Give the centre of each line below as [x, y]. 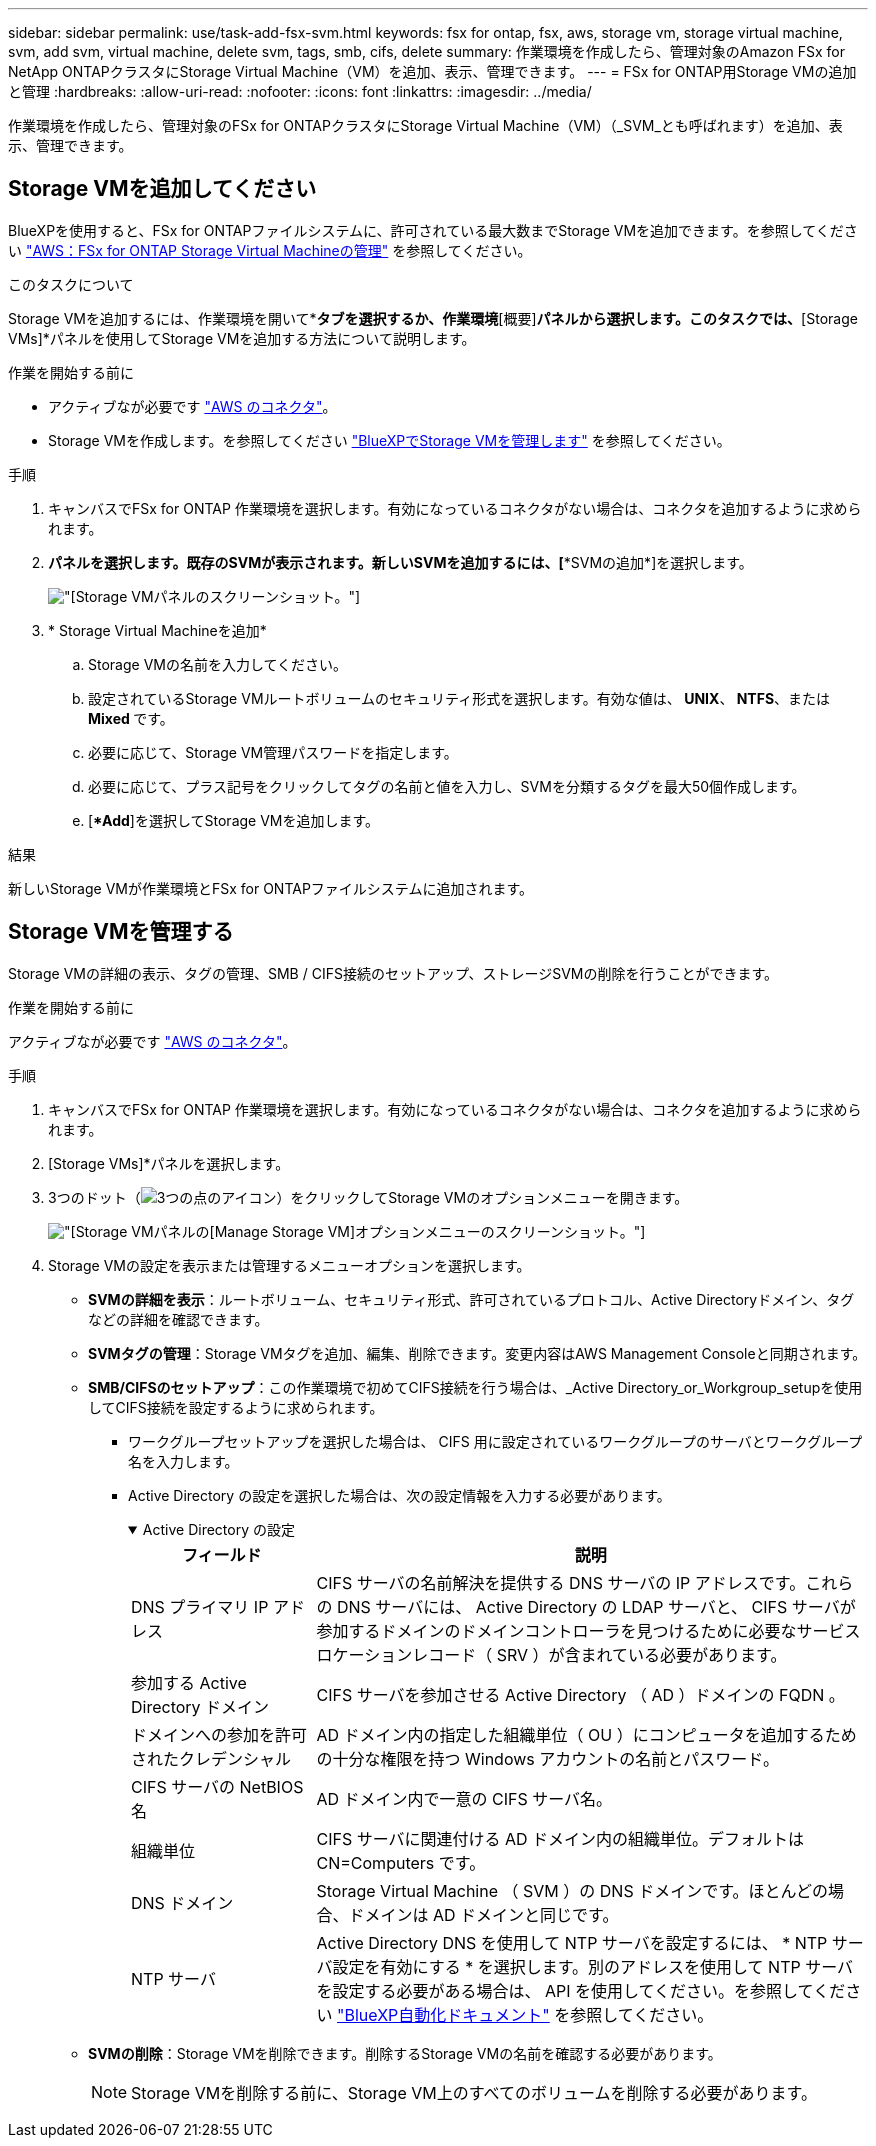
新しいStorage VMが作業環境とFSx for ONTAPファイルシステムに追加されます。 [271, 888]
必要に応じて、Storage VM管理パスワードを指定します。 [273, 752]
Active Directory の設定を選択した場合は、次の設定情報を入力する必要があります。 [399, 1495]
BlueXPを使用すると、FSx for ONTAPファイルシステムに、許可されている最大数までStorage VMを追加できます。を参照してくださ [433, 230]
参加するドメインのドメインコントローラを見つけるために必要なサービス [588, 1630]
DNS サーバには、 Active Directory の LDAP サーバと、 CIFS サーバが [596, 1606]
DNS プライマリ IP [200, 1606]
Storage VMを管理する [121, 932]
